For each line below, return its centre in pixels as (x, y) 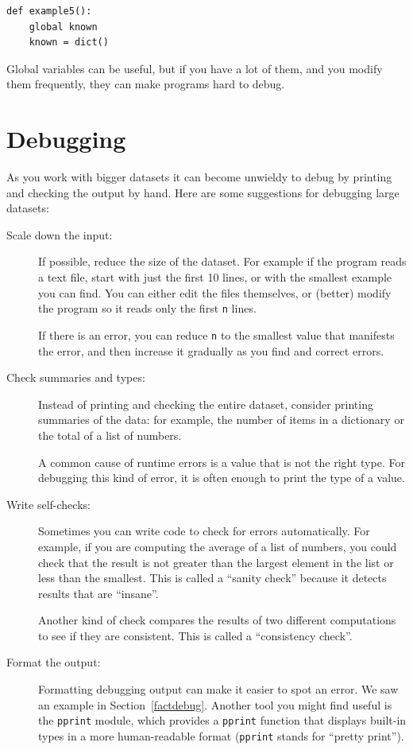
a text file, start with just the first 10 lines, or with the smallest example (215, 277)
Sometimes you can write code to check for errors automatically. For (204, 531)
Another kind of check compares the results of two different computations (217, 620)
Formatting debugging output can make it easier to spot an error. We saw (218, 689)
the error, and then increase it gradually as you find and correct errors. (211, 350)
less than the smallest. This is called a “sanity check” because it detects (212, 578)
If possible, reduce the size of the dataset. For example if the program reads (222, 261)
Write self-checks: (48, 504)
